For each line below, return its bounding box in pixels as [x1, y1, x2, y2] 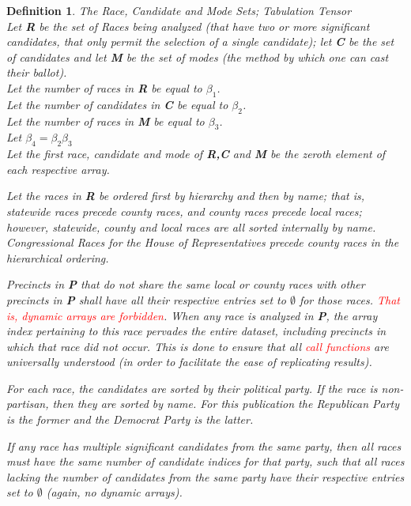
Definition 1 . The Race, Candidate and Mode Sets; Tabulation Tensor [6, 2, 352, 18]
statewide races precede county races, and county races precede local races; [6, 202, 362, 219]
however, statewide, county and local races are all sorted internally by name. [6, 218, 376, 235]
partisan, [6, 395, 49, 412]
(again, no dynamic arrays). [46, 484, 183, 500]
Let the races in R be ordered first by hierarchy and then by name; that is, [6, 187, 365, 204]
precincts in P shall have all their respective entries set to [6, 291, 286, 308]
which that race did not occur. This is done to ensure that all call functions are [6, 338, 389, 354]
